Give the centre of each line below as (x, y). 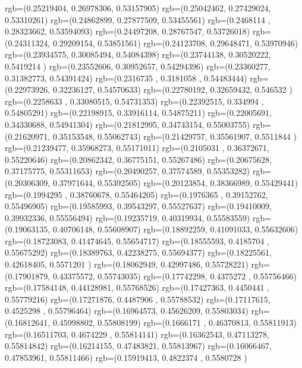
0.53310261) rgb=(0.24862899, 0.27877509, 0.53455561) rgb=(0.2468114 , (138, 19)
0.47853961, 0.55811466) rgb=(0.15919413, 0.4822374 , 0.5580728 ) (126, 357)
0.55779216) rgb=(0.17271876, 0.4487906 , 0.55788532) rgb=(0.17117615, (138, 299)
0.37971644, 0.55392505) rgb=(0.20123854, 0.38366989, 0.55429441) (175, 182)
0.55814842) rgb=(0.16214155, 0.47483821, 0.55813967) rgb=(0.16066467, (138, 346)
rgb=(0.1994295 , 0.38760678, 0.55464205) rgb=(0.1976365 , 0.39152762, (136, 194)
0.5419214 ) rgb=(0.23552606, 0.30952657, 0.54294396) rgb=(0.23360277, (138, 66)
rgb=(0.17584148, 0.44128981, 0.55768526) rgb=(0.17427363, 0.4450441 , (137, 287)
